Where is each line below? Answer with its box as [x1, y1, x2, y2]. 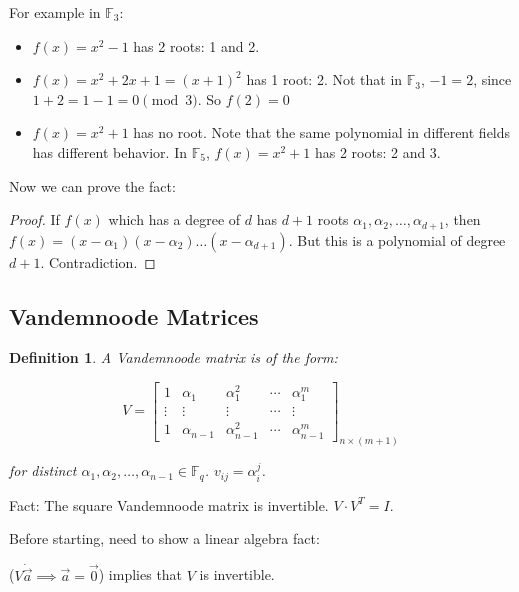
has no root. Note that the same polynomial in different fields [133, 122, 511, 143]
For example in [9, 2, 101, 22]
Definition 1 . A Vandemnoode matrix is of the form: [9, 347, 338, 368]
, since [473, 69, 512, 90]
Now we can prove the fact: [9, 175, 176, 196]
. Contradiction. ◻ [40, 251, 156, 272]
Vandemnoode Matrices [9, 300, 259, 331]
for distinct [9, 460, 77, 481]
